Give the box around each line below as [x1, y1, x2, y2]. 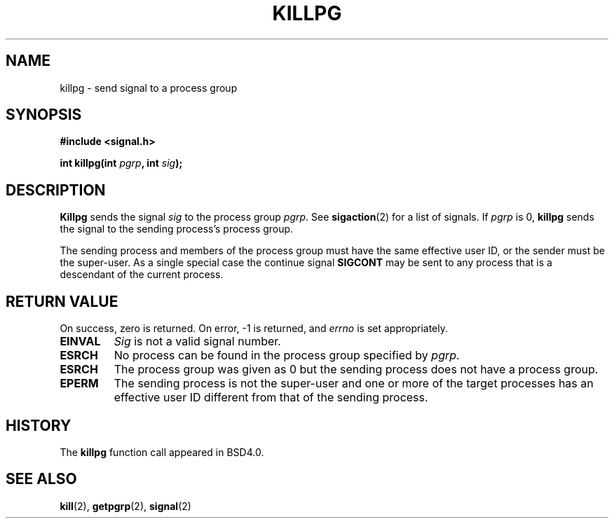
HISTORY [6, 416, 71, 434]
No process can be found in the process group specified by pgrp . [114, 348, 460, 363]
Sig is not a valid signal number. [114, 334, 281, 349]
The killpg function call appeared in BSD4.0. [60, 446, 264, 458]
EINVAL [60, 334, 101, 349]
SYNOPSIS [6, 106, 82, 124]
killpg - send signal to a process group [60, 81, 238, 94]
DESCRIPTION [6, 181, 106, 199]
